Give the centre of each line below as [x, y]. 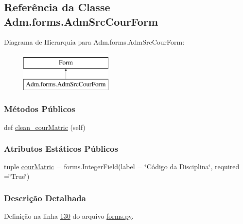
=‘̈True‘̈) [17, 176]
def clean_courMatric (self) [45, 127]
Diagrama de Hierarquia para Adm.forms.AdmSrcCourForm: [94, 41]
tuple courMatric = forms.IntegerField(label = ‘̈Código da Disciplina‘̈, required [122, 167]
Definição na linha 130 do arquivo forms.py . [69, 216]
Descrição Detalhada [45, 198]
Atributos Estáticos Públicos [61, 149]
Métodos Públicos [40, 109]
